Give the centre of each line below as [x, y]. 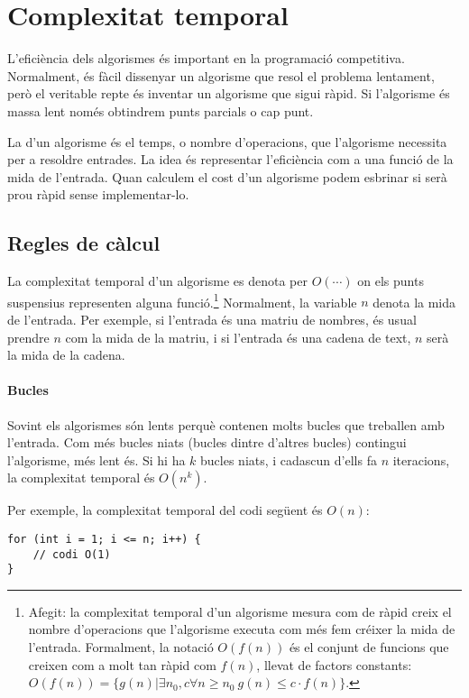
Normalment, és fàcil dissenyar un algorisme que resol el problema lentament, [221, 75]
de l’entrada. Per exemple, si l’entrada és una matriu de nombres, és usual [212, 319]
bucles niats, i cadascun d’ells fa [289, 459]
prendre [28, 337]
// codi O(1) [72, 554]
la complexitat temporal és [81, 478]
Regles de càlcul [84, 243]
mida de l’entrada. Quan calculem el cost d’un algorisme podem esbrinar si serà [227, 176]
